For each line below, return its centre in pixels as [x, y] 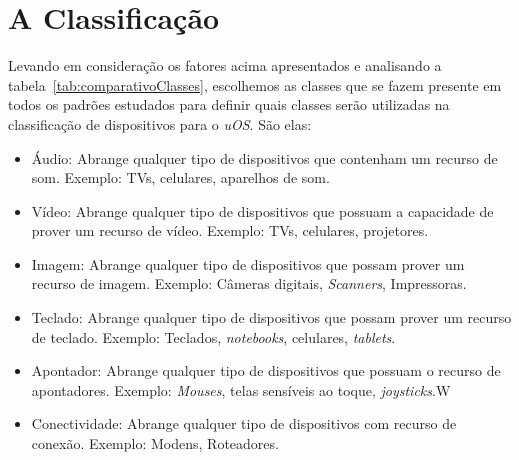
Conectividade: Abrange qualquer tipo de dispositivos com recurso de [244, 423]
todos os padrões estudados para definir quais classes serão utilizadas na [229, 104]
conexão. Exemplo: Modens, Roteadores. [155, 443]
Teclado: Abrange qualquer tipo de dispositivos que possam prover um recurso [271, 317]
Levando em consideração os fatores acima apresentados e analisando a [225, 65]
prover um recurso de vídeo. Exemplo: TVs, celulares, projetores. [230, 230]
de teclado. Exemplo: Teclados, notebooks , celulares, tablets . [213, 336]
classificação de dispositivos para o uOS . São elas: [160, 123]
